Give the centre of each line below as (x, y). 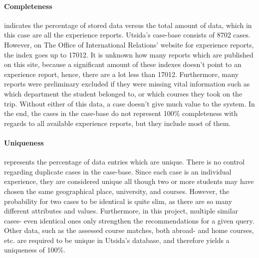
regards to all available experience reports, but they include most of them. (118, 123)
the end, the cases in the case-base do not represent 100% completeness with (121, 113)
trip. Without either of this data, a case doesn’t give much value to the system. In (129, 103)
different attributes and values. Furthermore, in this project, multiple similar (121, 211)
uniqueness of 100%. (35, 250)
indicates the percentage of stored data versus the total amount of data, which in (128, 25)
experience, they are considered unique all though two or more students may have (129, 181)
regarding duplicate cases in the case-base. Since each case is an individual (118, 171)
